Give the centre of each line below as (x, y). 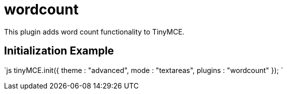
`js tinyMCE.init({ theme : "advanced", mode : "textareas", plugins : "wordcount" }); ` (144, 70)
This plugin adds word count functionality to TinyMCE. (94, 31)
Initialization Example (59, 51)
